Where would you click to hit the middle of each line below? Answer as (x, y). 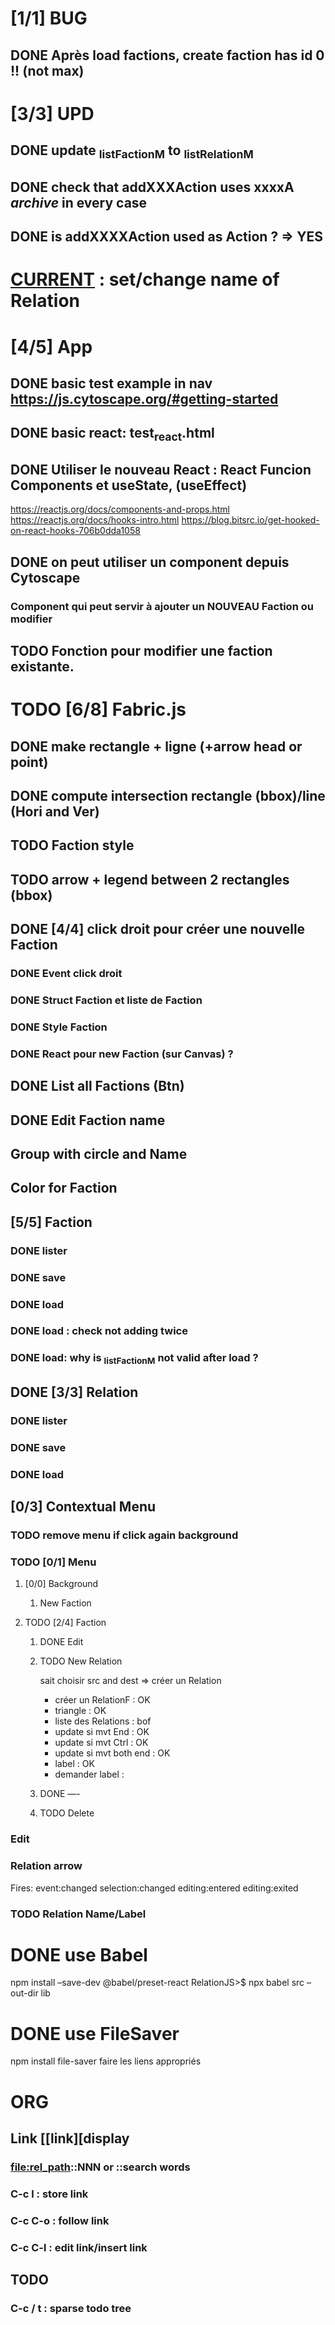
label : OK (74, 1764)
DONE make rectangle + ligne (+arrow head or (156, 746)
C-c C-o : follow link (60, 2220)
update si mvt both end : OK (112, 1753)
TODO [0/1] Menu (53, 1562)
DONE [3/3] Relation (74, 1392)
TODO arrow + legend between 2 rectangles (150, 879)
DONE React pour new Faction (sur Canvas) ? (122, 1054)
